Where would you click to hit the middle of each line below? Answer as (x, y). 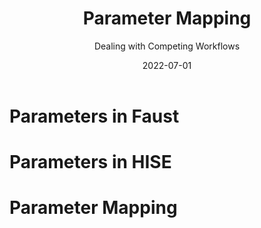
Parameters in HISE (90, 162)
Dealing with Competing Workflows (167, 46)
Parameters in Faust (94, 116)
